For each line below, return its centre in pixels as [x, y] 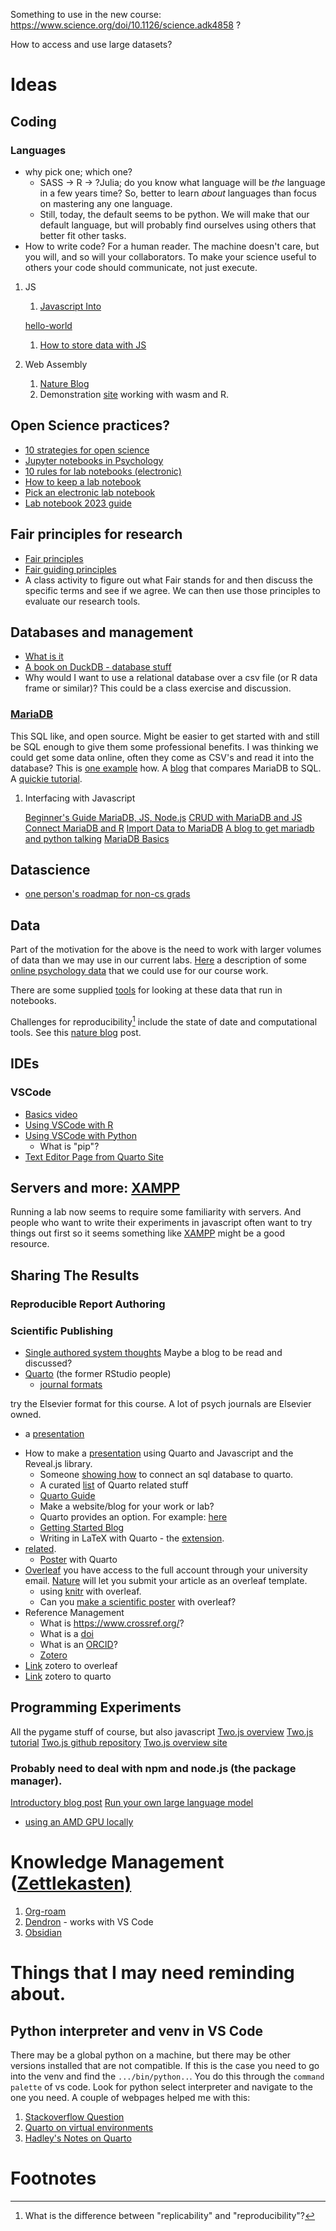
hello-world [48, 325]
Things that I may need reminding [152, 1973]
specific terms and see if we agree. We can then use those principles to [172, 590]
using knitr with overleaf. [90, 1591]
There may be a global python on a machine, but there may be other [151, 2055]
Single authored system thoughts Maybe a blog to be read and [153, 1352]
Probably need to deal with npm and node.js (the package [153, 1768]
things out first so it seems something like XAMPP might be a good [147, 1233]
